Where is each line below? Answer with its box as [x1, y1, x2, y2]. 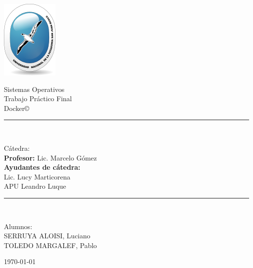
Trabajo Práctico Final [4, 93, 72, 104]
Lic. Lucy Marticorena [4, 171, 71, 181]
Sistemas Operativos [4, 84, 65, 94]
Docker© [4, 103, 30, 113]
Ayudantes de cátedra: [4, 162, 81, 172]
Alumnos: [4, 221, 33, 231]
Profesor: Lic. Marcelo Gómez [4, 152, 97, 162]
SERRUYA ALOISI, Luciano [4, 231, 90, 241]
